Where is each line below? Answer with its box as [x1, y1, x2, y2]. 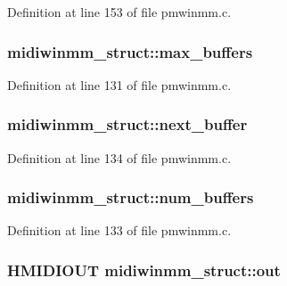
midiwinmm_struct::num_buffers [7, 186, 254, 208]
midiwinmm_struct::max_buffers [7, 40, 253, 62]
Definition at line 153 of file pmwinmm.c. [7, 3, 232, 20]
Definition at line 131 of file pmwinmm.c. [7, 75, 232, 94]
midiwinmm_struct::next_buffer [7, 113, 248, 135]
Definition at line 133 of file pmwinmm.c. [7, 221, 232, 240]
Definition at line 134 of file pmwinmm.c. [7, 148, 232, 167]
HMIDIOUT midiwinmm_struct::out [7, 258, 281, 281]
